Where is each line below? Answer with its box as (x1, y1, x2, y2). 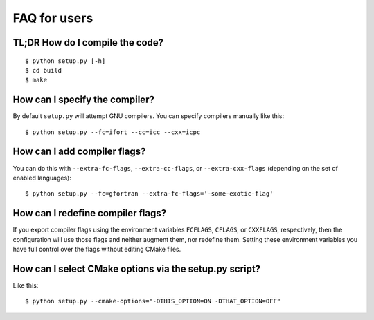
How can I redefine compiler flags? (12, 207, 166, 219)
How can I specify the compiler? (12, 94, 155, 106)
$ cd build (25, 66, 62, 74)
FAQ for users (12, 10, 93, 26)
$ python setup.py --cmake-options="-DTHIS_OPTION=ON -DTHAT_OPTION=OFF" (25, 297, 281, 305)
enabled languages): (12, 173, 72, 182)
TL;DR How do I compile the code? (12, 37, 164, 48)
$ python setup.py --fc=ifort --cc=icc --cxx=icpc (25, 128, 201, 136)
